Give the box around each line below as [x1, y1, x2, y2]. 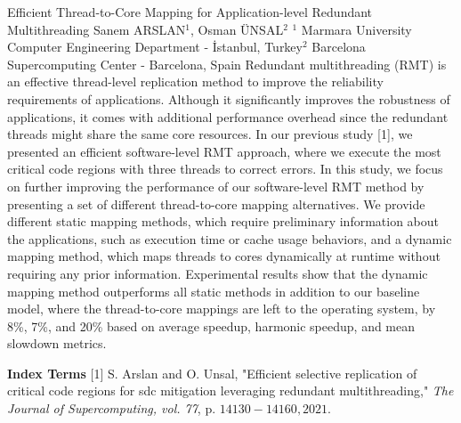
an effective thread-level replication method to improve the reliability [7, 72, 384, 91]
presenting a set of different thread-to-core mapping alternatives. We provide [7, 194, 425, 213]
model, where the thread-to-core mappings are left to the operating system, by [7, 299, 436, 318]
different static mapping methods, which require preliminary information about [7, 212, 440, 231]
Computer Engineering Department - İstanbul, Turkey [7, 37, 303, 56]
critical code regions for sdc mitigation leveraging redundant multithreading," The [7, 381, 454, 400]
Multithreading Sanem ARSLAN [7, 20, 186, 38]
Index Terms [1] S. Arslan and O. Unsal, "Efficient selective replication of [7, 363, 417, 382]
